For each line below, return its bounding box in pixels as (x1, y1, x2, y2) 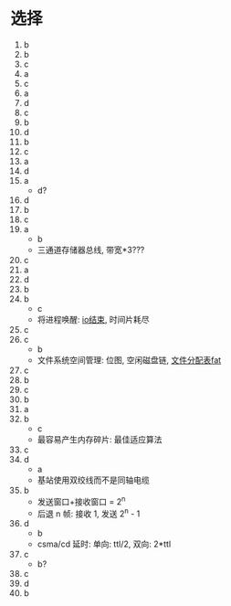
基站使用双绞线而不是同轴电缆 (37, 474, 150, 485)
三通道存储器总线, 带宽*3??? (37, 244, 145, 255)
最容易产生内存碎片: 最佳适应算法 (37, 433, 163, 444)
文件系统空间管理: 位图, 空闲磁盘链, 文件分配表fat (37, 354, 222, 366)
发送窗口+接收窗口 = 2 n (37, 494, 126, 507)
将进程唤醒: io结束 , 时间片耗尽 (37, 314, 150, 324)
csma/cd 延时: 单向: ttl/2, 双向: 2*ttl (37, 538, 172, 549)
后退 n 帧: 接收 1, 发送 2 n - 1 (37, 506, 141, 519)
